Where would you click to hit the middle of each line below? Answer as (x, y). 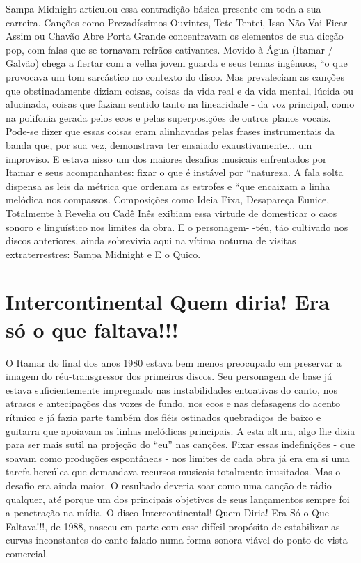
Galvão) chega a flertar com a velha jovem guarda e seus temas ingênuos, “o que (177, 63)
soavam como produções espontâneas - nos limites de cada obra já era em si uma (178, 458)
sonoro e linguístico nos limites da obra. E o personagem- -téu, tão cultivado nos (177, 227)
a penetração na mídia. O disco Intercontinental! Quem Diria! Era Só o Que (167, 513)
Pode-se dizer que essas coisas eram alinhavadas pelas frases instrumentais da (170, 131)
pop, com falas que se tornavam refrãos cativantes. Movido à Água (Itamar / (169, 49)
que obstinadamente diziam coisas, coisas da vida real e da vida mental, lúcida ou (180, 90)
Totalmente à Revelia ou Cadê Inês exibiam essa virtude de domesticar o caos (171, 213)
